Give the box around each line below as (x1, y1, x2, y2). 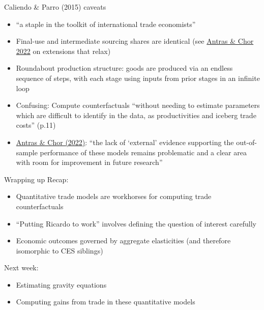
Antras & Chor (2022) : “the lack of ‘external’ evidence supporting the (16, 136, 234, 147)
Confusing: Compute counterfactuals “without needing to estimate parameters (16, 100, 260, 110)
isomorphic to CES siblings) (16, 245, 103, 256)
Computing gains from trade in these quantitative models (16, 296, 195, 307)
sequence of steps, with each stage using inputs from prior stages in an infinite (16, 72, 260, 83)
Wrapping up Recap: (4, 174, 69, 184)
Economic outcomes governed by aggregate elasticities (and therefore (16, 235, 231, 246)
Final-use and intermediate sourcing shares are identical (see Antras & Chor (16, 36, 254, 46)
